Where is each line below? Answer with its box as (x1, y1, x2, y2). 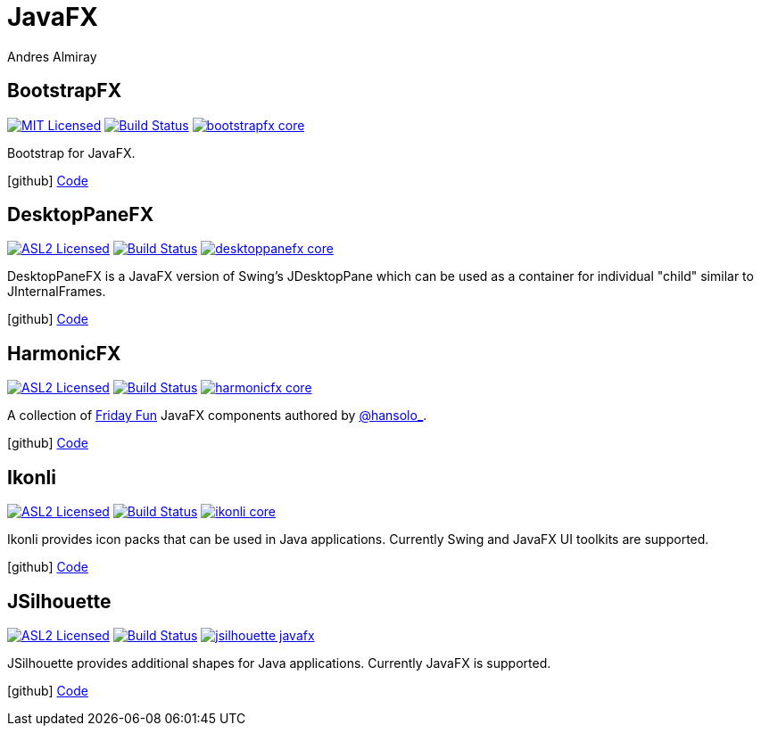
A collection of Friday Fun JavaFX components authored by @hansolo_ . (7, 408, 427, 424)
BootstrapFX (7, 79, 122, 103)
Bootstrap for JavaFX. (7, 144, 136, 161)
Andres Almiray (7, 48, 97, 64)
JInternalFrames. (7, 284, 106, 300)
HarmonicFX (7, 342, 121, 365)
